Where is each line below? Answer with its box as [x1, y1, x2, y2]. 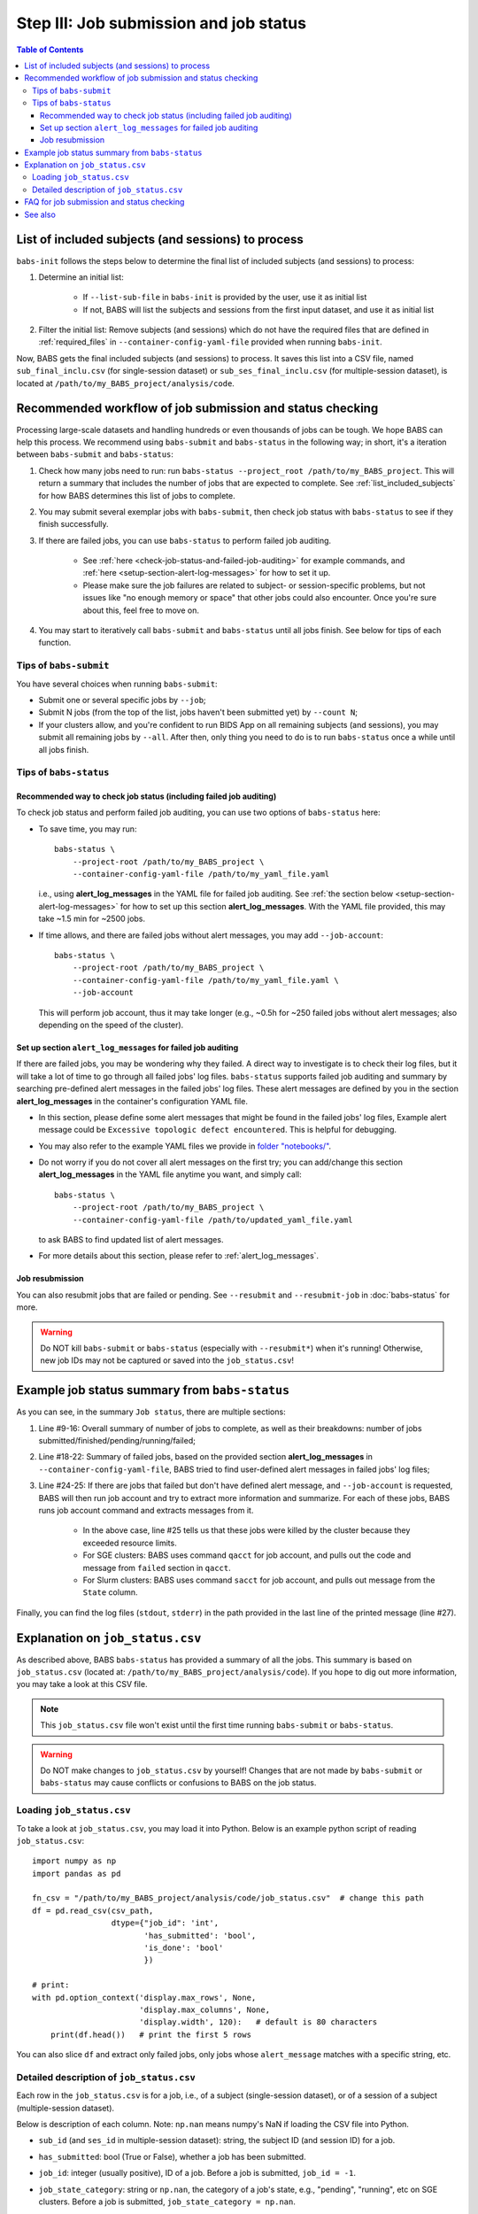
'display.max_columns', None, [138, 2004, 270, 2015]
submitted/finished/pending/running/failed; [38, 1436, 197, 1446]
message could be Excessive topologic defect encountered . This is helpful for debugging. [38, 1125, 397, 1135]
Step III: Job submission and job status [16, 13, 307, 33]
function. [38, 638, 72, 648]
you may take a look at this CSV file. [16, 1679, 148, 1690]
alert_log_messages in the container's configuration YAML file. [16, 1095, 248, 1106]
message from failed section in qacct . [82, 1562, 232, 1573]
